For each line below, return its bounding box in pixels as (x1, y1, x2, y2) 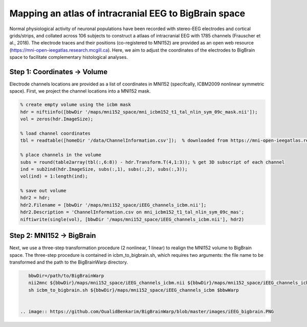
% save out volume (20, 188, 67, 194)
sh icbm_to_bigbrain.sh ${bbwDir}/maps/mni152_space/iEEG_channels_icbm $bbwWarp (28, 287, 239, 293)
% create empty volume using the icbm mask (20, 102, 131, 107)
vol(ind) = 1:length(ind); (20, 173, 88, 179)
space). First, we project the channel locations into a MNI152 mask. (9, 88, 151, 94)
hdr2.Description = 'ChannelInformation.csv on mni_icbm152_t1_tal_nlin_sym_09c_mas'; (20, 209, 245, 215)
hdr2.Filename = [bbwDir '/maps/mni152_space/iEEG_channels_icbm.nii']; (20, 202, 207, 208)
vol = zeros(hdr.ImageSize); (20, 116, 94, 122)
